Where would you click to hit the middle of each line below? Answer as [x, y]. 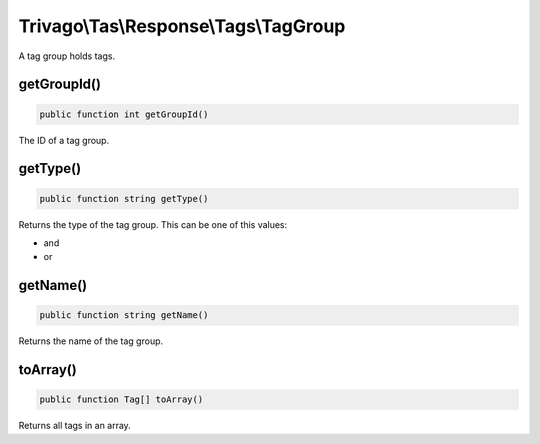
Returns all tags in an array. [75, 426]
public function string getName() [124, 315]
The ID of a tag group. [64, 140]
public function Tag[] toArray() [121, 399]
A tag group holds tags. [66, 56]
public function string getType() [124, 198]
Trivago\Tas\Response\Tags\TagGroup [182, 26]
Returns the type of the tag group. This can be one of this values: [153, 224]
